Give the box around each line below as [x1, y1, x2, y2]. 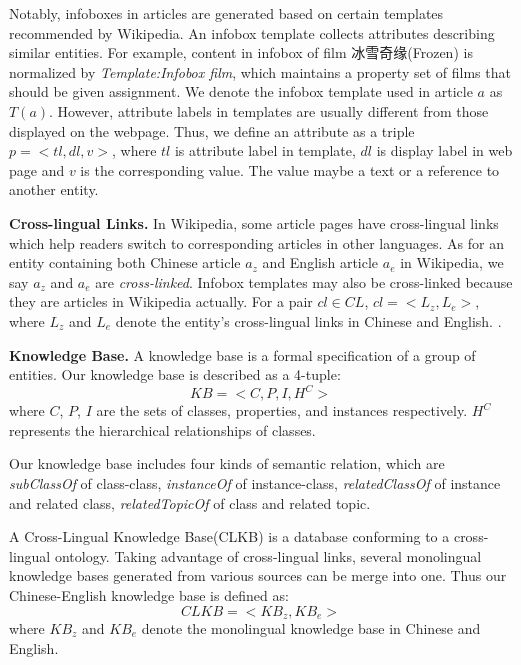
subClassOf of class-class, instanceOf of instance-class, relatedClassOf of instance [9, 472, 501, 493]
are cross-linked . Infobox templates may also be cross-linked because [95, 271, 513, 292]
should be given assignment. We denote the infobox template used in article [9, 81, 473, 102]
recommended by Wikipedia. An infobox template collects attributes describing [9, 22, 495, 43]
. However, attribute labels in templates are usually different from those [49, 100, 489, 121]
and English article [262, 252, 379, 273]
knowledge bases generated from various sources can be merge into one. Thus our [9, 565, 507, 586]
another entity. [9, 179, 99, 200]
